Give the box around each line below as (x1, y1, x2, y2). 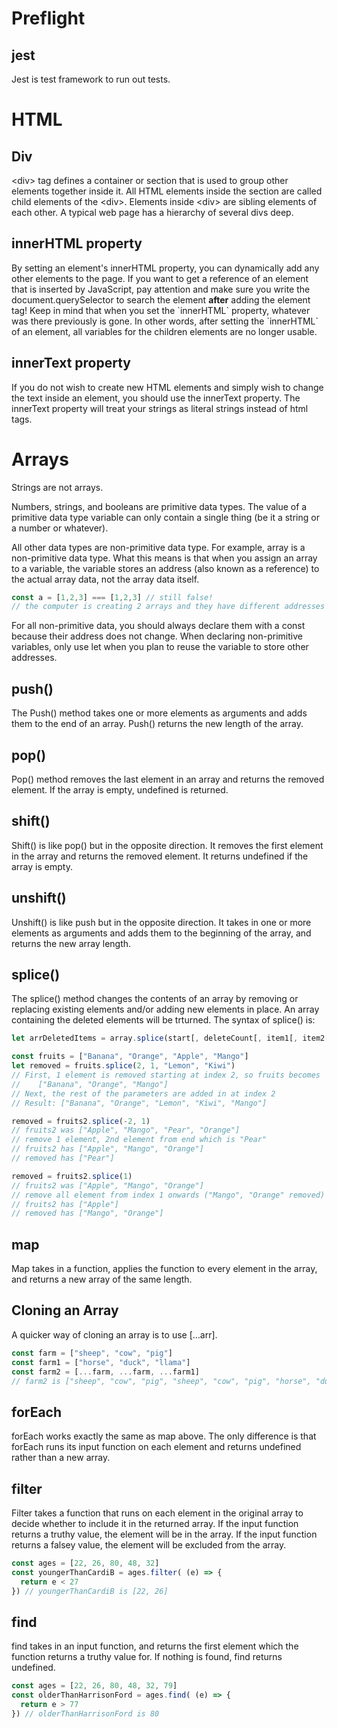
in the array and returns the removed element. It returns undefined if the (11, 850, 309, 862)
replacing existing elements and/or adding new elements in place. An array (11, 1003, 320, 1016)
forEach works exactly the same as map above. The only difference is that (11, 1430, 317, 1442)
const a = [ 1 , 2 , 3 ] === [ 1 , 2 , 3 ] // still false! (11, 592, 214, 602)
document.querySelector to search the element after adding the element (11, 293, 311, 306)
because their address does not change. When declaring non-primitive (11, 630, 303, 642)
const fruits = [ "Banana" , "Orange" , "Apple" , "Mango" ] (11, 1052, 249, 1062)
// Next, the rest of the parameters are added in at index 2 (11, 1088, 276, 1099)
